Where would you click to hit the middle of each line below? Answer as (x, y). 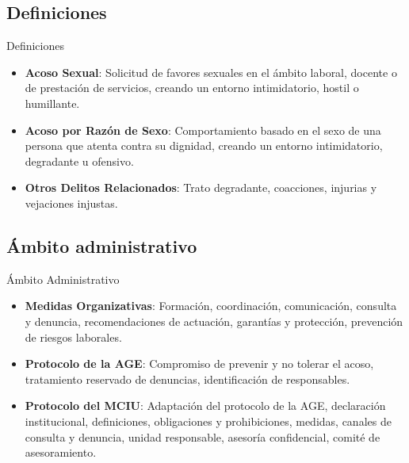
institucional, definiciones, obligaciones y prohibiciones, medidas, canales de (208, 421)
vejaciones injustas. (71, 203)
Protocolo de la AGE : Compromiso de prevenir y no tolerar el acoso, (199, 364)
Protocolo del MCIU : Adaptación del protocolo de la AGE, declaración (205, 406)
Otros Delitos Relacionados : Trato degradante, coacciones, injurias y (201, 187)
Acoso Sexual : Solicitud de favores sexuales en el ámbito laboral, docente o (211, 72)
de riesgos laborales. (73, 337)
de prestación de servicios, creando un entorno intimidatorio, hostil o (192, 88)
